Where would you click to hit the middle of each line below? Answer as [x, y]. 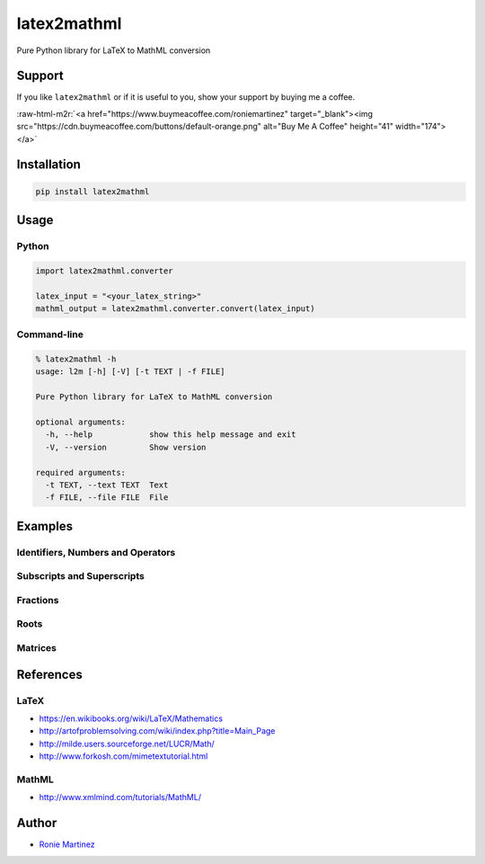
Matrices [37, 648]
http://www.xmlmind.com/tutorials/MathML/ [120, 797]
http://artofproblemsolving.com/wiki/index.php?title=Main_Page [157, 731]
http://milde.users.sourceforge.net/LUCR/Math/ [127, 744]
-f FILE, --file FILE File [107, 498]
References [49, 674]
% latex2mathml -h [76, 359]
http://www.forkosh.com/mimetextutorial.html [123, 756]
